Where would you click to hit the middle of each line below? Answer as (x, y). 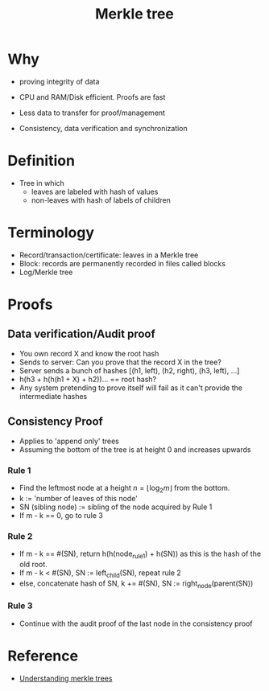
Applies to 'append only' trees (69, 441)
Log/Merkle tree (46, 272)
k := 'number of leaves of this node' (79, 498)
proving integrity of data (59, 81)
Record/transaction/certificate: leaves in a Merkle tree (109, 255)
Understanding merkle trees (66, 678)
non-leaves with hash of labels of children (101, 200)
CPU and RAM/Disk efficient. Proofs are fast (92, 97)
